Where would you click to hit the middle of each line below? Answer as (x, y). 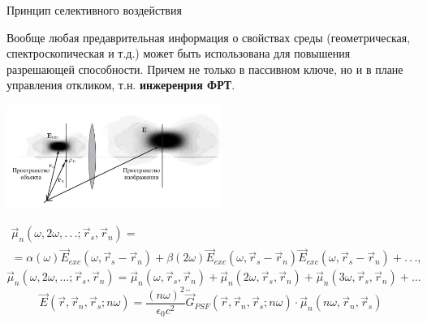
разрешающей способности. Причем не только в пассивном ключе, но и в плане (205, 69)
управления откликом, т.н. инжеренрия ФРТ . (121, 85)
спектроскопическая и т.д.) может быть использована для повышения (179, 53)
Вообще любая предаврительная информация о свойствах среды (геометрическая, (209, 37)
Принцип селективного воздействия (94, 10)
